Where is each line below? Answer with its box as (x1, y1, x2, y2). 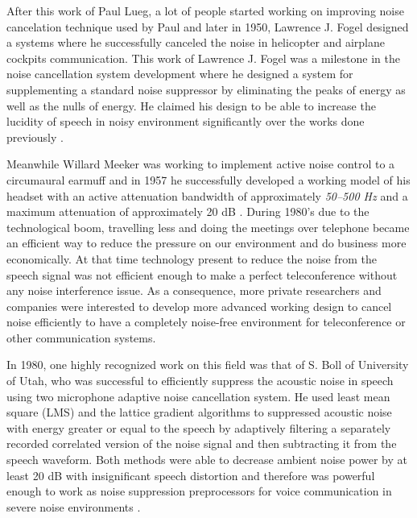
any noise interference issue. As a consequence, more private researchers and (6, 282, 382, 299)
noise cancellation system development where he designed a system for (6, 65, 353, 82)
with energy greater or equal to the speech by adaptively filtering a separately (6, 419, 391, 436)
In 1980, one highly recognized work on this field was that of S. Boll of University (6, 356, 409, 373)
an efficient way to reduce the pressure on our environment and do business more (6, 234, 407, 251)
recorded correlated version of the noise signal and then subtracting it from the (6, 435, 397, 452)
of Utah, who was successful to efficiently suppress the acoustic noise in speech (6, 372, 394, 389)
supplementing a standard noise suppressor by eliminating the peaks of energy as (6, 81, 406, 97)
